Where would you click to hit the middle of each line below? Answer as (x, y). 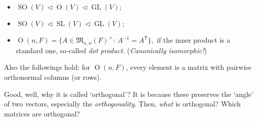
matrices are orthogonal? (42, 113)
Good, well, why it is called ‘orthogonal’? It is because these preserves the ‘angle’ (129, 94)
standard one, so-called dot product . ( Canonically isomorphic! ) (111, 50)
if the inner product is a (194, 40)
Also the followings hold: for (47, 67)
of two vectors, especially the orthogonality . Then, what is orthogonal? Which (122, 104)
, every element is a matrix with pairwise (189, 67)
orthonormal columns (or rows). (53, 77)
